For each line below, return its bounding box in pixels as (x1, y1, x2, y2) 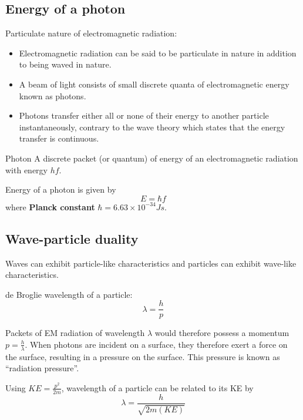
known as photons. (19, 89, 86, 102)
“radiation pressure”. (5, 362, 79, 374)
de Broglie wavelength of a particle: (5, 288, 133, 300)
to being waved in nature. (19, 58, 112, 70)
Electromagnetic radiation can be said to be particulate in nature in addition (19, 46, 297, 59)
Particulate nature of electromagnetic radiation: (5, 27, 177, 39)
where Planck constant (5, 200, 95, 213)
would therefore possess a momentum (154, 327, 289, 339)
